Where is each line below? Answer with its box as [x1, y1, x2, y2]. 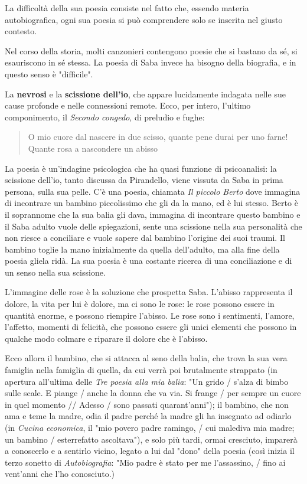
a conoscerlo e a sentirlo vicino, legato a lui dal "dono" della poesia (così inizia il [5, 444, 295, 457]
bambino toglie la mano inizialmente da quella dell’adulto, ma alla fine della [5, 243, 280, 255]
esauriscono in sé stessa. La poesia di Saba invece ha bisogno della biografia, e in [5, 56, 296, 68]
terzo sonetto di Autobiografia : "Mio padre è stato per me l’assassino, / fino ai [5, 456, 286, 468]
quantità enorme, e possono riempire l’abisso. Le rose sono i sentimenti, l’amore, [5, 309, 295, 321]
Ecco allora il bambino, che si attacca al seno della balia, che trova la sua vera [5, 352, 288, 364]
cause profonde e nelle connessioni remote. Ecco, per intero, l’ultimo [5, 99, 251, 112]
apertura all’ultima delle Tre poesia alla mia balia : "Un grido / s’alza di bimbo [5, 375, 289, 387]
